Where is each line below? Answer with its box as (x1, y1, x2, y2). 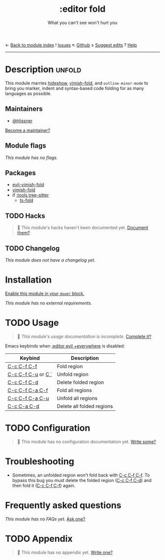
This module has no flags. (5, 155, 58, 160)
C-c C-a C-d (7, 402, 39, 409)
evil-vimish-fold (12, 182, 44, 187)
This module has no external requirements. (5, 300, 92, 306)
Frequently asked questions (5, 500, 122, 511)
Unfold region (56, 371, 88, 377)
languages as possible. (5, 90, 52, 96)
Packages (5, 168, 36, 177)
